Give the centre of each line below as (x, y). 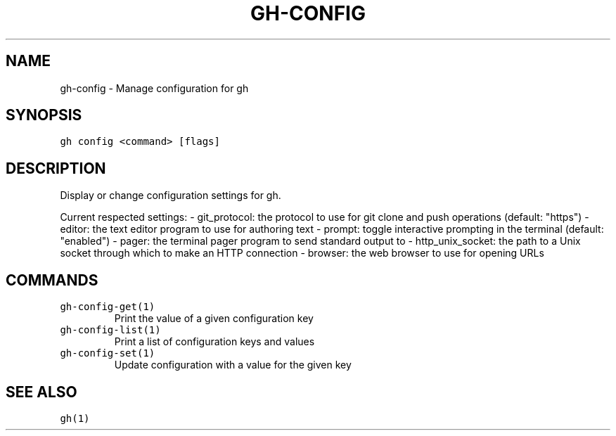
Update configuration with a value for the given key (233, 365)
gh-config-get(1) (108, 307)
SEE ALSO (41, 392)
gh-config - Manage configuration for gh (154, 88)
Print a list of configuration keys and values (214, 342)
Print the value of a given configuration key (214, 319)
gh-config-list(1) (110, 330)
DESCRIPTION (56, 168)
